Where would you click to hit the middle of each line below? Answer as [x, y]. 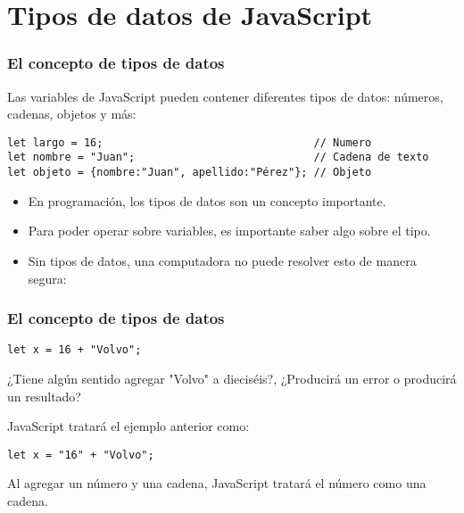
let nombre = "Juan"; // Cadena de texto [218, 157]
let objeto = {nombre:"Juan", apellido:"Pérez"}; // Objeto [190, 173]
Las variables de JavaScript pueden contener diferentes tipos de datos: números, [225, 96]
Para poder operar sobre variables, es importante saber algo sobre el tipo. [229, 231]
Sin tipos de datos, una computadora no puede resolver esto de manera [222, 260]
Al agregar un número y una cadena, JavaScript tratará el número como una [217, 483]
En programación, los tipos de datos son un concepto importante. [207, 200]
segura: [47, 278]
